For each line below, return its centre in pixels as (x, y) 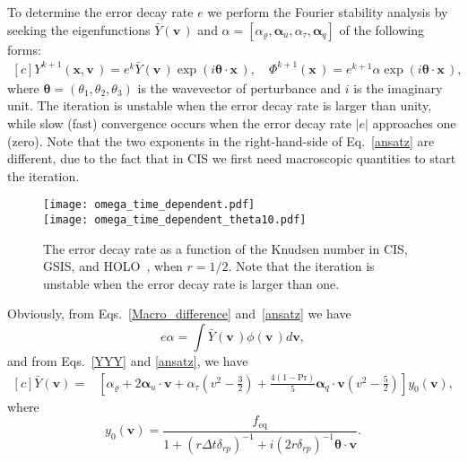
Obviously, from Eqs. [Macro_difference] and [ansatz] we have (179, 314)
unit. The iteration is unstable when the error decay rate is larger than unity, (220, 105)
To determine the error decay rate (100, 12)
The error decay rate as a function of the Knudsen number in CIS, (225, 248)
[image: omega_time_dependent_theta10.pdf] (175, 219)
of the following (381, 29)
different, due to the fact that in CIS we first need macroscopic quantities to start (232, 158)
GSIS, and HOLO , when (113, 266)
